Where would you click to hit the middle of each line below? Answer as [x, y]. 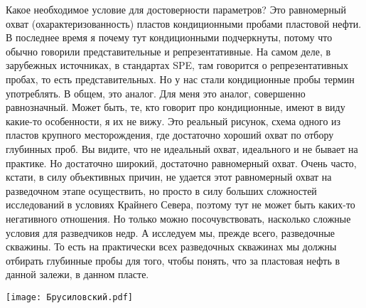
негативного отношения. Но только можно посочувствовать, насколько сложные [178, 218]
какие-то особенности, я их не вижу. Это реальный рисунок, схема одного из [173, 121]
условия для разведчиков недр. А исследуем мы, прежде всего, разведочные [171, 232]
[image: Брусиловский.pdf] [69, 297]
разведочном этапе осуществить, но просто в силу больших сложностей [161, 190]
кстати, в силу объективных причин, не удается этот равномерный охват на [169, 177]
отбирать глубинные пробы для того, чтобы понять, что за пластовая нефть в [173, 260]
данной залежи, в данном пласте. [77, 274]
